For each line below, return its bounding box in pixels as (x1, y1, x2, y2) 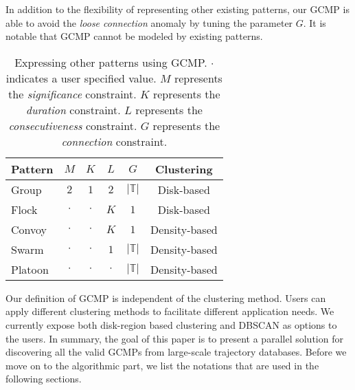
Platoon (11, 261, 49, 277)
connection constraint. (61, 133, 168, 149)
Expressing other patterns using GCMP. (14, 54, 207, 70)
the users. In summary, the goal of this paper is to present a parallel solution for (5, 331, 343, 345)
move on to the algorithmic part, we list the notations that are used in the (5, 358, 319, 372)
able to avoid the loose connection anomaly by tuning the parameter (5, 15, 293, 30)
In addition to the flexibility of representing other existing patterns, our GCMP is (5, 2, 350, 16)
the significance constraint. (8, 85, 137, 102)
